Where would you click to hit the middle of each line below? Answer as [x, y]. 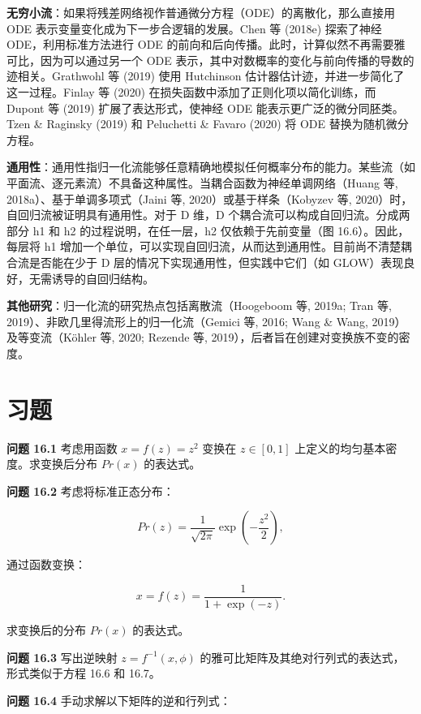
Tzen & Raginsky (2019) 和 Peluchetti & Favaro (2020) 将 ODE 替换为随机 [196, 124]
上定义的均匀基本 [340, 447]
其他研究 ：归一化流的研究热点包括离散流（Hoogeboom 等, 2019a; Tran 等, [199, 305]
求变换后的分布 [46, 630]
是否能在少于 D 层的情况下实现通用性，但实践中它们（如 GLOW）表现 [216, 262]
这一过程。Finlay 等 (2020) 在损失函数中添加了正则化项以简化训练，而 [191, 91]
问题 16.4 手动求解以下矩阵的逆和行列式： [119, 700]
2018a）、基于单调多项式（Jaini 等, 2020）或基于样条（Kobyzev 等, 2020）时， [210, 198]
